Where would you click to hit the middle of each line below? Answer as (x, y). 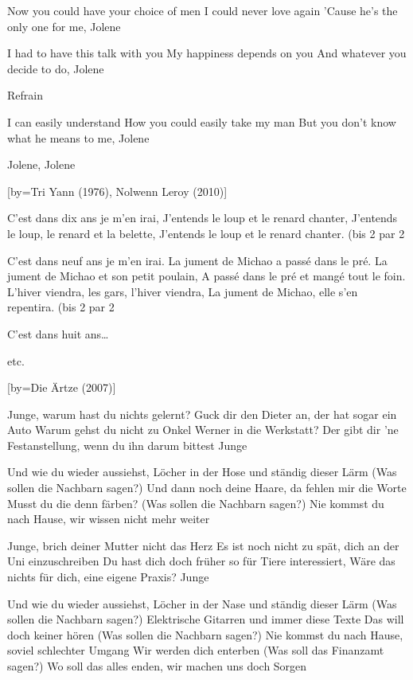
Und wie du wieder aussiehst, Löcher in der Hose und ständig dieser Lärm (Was (202, 472)
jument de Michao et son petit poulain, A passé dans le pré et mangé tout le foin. (206, 276)
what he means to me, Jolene (78, 137)
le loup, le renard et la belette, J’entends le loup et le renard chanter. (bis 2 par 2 (206, 233)
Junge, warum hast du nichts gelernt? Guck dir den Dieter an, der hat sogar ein (202, 414)
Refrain (25, 95)
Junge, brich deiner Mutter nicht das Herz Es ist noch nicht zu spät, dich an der (203, 545)
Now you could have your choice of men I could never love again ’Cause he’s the (203, 10)
